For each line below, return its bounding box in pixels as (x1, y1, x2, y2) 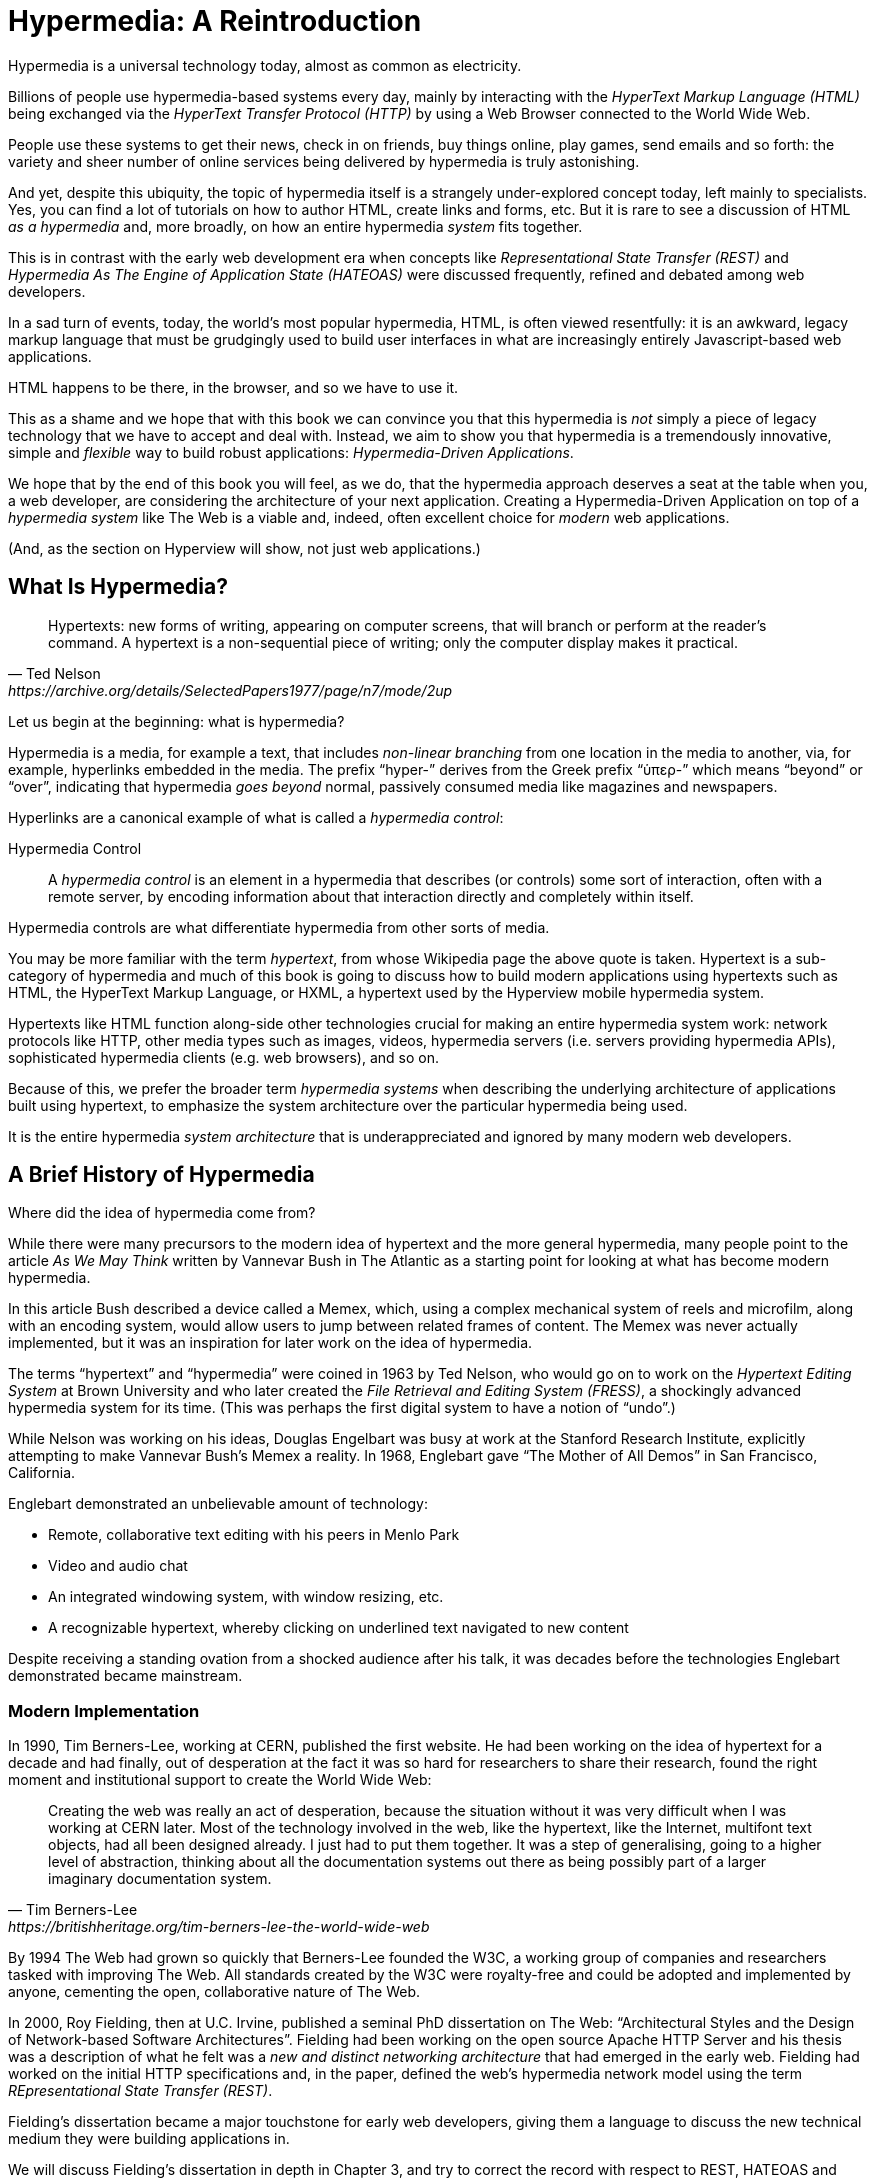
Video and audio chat (48, 1557, 188, 1575)
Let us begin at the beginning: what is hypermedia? (8, 712, 345, 730)
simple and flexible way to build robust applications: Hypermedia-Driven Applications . (8, 443, 574, 461)
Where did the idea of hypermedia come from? (8, 1204, 316, 1222)
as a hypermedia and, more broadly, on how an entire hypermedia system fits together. (8, 217, 583, 235)
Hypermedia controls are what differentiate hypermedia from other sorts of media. (8, 918, 550, 936)
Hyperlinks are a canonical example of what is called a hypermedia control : (8, 808, 504, 826)
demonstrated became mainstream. (8, 1667, 243, 1685)
